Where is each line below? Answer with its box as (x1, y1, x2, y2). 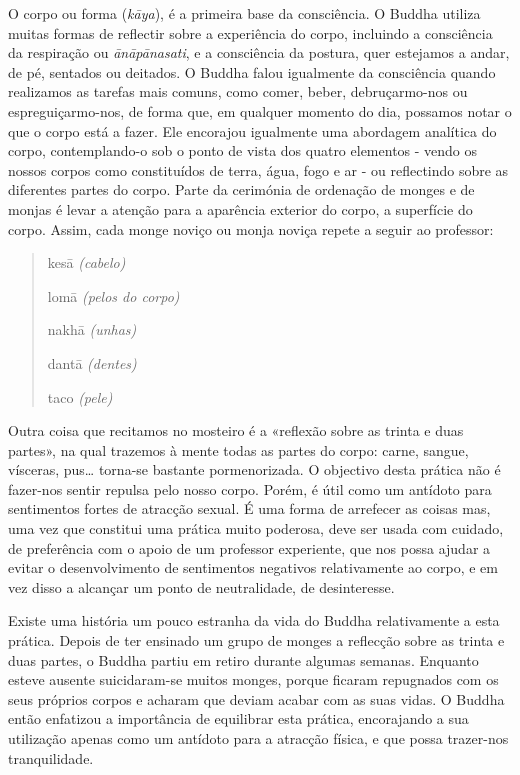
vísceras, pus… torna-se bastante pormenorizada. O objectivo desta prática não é (8, 459, 501, 480)
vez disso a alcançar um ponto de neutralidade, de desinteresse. (8, 576, 395, 597)
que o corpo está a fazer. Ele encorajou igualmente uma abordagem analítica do (8, 120, 497, 141)
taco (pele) (47, 386, 113, 407)
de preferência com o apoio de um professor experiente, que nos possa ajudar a (8, 537, 491, 558)
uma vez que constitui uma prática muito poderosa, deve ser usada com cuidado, (8, 518, 504, 539)
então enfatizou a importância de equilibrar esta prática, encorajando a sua (8, 708, 469, 729)
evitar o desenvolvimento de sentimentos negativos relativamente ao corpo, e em (8, 557, 498, 578)
